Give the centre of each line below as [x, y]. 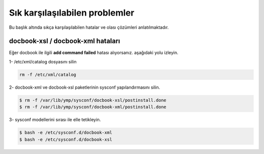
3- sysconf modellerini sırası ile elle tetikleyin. [55, 120]
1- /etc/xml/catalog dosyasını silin [43, 61]
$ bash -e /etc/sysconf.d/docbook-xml [66, 133]
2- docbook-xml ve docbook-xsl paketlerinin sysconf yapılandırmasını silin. [85, 87]
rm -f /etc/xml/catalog [48, 75]
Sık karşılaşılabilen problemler [72, 13]
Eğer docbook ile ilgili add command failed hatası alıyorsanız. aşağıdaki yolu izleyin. [94, 53]
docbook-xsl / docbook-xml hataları [65, 41]
